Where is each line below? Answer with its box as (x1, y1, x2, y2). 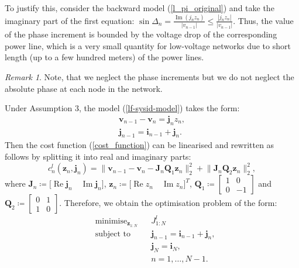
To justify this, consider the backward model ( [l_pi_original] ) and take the (5, 2, 274, 13)
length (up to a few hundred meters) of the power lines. (5, 51, 204, 63)
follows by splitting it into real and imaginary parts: (5, 150, 191, 163)
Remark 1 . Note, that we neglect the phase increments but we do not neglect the (5, 71, 294, 83)
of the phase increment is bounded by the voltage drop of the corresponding (5, 28, 277, 40)
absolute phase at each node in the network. (5, 82, 163, 94)
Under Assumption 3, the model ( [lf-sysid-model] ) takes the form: (5, 102, 240, 114)
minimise (95, 217, 128, 225)
